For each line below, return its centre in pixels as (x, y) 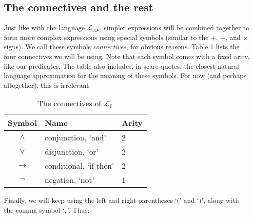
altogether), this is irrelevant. (48, 85)
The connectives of (69, 103)
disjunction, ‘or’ (71, 152)
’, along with (220, 200)
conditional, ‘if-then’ (79, 166)
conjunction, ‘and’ (75, 138)
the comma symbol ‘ (34, 209)
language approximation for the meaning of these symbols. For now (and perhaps (125, 75)
